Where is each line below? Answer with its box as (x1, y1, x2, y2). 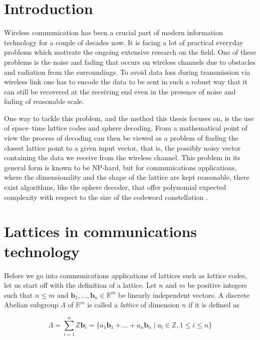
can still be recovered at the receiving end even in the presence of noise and (4, 86, 236, 96)
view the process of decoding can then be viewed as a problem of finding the (4, 133, 238, 143)
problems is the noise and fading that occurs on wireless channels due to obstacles (4, 56, 256, 67)
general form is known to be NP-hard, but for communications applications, (4, 162, 237, 172)
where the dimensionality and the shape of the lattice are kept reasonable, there (4, 172, 249, 182)
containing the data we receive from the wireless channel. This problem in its (4, 152, 240, 163)
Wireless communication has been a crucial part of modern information (4, 27, 223, 38)
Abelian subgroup (4, 299, 59, 310)
